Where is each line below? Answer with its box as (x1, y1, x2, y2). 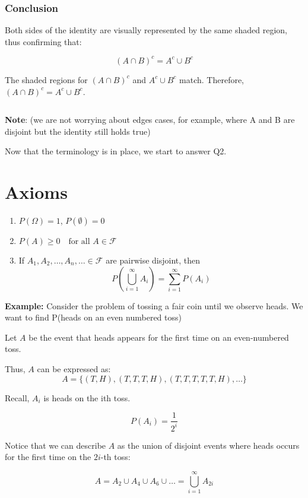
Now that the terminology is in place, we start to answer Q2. (5, 145, 227, 157)
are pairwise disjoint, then (106, 254, 201, 266)
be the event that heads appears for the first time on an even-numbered (28, 331, 289, 343)
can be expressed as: (37, 362, 111, 375)
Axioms (5, 180, 68, 204)
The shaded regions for (5, 73, 88, 85)
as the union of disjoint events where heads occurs (117, 439, 300, 451)
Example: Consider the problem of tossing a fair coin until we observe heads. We (5, 299, 303, 312)
